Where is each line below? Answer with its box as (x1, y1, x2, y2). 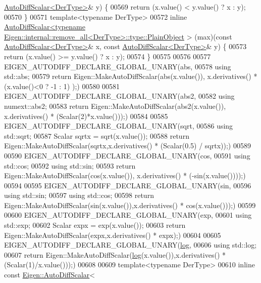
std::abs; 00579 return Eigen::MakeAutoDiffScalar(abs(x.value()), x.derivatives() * (4, 71, 257, 82)
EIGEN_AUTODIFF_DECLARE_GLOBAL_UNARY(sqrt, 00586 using (4, 120, 233, 131)
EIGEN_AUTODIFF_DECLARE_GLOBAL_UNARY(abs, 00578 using (4, 61, 231, 71)
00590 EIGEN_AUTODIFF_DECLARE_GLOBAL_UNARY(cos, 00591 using (4, 150, 250, 160)
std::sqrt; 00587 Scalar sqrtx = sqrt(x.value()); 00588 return (4, 130, 189, 141)
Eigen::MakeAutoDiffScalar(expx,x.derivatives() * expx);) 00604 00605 (4, 229, 221, 240)
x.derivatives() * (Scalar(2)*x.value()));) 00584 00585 (4, 110, 168, 121)
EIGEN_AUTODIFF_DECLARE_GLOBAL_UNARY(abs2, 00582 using (4, 91, 235, 101)
